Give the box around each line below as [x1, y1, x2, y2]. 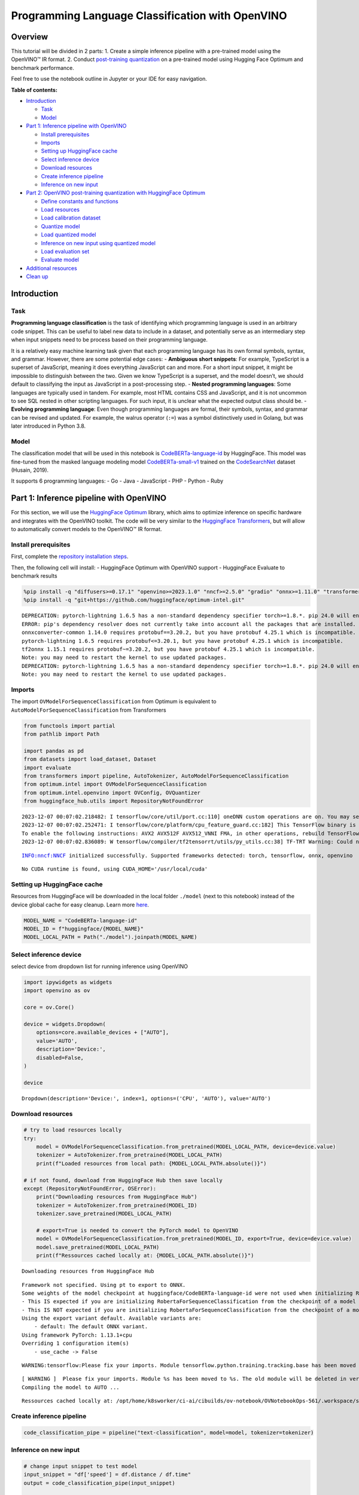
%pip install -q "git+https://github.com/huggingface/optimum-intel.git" [23, 597, 245, 603]
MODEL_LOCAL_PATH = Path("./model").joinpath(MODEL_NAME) [23, 933, 197, 941]
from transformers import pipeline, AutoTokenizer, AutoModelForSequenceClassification [23, 772, 289, 779]
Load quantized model [41, 231, 96, 239]
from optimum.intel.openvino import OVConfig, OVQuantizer [23, 789, 200, 796]
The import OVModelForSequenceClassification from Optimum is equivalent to [11, 698, 217, 705]
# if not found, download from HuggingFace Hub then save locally [23, 1177, 223, 1183]
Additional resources [26, 264, 77, 271]
